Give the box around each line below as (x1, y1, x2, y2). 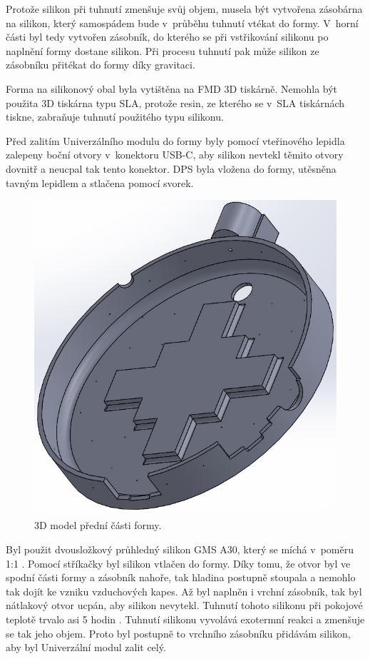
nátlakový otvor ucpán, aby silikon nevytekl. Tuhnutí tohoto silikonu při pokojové (6, 598, 363, 613)
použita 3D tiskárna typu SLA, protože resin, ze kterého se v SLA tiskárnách (6, 95, 345, 110)
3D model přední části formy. (34, 518, 162, 533)
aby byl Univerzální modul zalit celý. (6, 640, 166, 655)
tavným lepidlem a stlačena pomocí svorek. (6, 175, 194, 190)
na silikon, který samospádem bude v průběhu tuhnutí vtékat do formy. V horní (6, 15, 359, 30)
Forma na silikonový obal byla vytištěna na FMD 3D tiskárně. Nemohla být (6, 81, 338, 96)
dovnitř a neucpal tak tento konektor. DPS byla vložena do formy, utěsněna (6, 161, 336, 176)
